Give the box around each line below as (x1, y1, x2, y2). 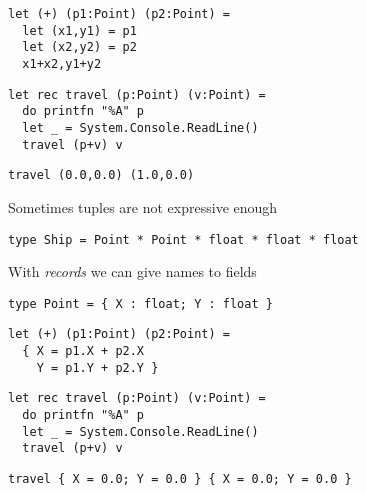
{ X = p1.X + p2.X (22, 344, 145, 359)
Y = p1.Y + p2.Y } (36, 360, 159, 375)
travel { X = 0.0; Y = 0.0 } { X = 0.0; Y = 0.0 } (8, 472, 352, 486)
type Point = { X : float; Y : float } (8, 296, 273, 311)
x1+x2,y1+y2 (22, 56, 102, 71)
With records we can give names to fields (8, 261, 257, 282)
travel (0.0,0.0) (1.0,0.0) (8, 168, 195, 183)
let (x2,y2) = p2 (22, 40, 137, 55)
